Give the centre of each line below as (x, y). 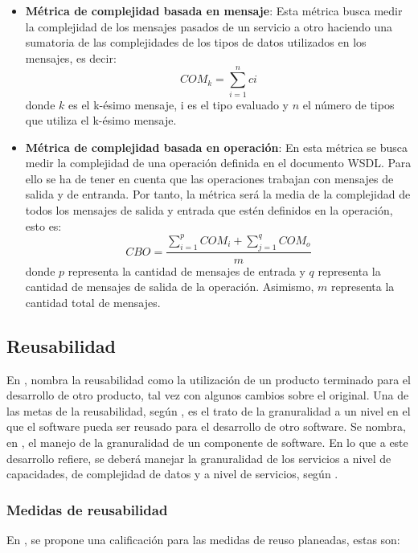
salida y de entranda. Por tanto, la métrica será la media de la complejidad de (218, 194)
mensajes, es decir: (71, 57)
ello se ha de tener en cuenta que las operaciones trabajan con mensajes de (209, 178)
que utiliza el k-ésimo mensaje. (101, 120)
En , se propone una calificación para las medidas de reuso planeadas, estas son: (203, 539)
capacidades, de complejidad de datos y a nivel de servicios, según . (172, 474)
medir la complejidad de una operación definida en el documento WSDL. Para (218, 163)
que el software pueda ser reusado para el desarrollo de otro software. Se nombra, (206, 426)
